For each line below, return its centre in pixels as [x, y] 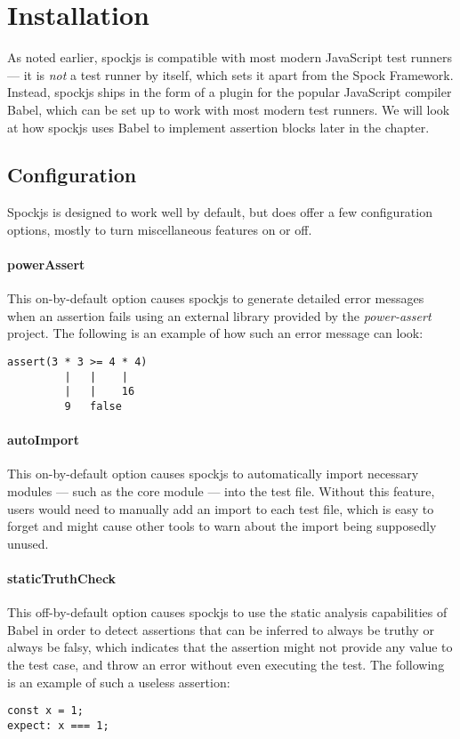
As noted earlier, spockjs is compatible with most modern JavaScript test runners [230, 57]
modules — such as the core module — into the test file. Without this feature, [221, 491]
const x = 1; [45, 711]
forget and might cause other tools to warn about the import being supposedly [222, 526]
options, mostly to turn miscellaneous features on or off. [160, 229]
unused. [28, 543]
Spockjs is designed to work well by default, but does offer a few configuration [220, 212]
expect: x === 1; [58, 725]
